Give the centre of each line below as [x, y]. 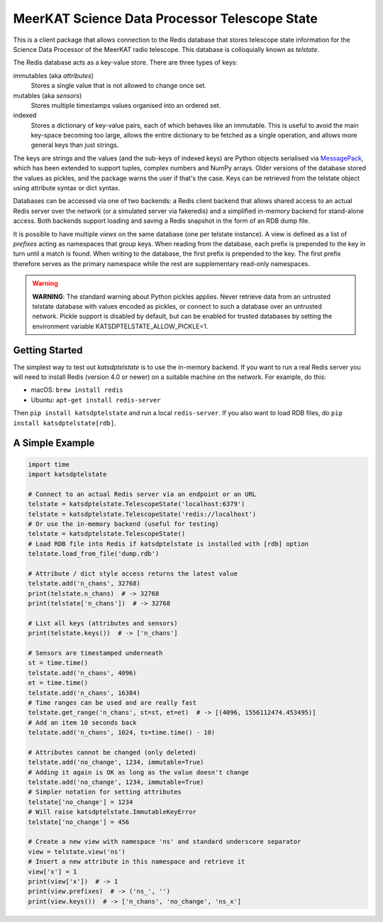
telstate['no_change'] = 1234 [81, 802]
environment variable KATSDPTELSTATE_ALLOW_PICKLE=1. [120, 326]
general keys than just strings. [75, 145]
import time [49, 464]
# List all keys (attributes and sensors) [103, 623]
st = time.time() [58, 663]
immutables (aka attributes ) [54, 75]
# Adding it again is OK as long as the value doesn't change [138, 772]
